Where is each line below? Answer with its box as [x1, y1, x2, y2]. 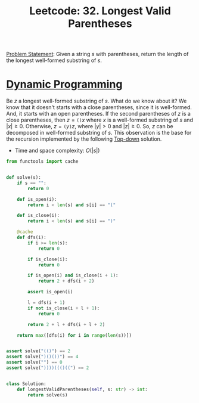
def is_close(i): [17, 213, 60, 219]
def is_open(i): [17, 196, 58, 202]
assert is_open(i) [27, 289, 73, 295]
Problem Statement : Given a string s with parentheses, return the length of [6, 51, 189, 58]
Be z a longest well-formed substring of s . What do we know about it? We [6, 97, 187, 105]
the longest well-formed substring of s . [6, 57, 102, 64]
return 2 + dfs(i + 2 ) [38, 278, 95, 284]
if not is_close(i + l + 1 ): [27, 305, 100, 311]
